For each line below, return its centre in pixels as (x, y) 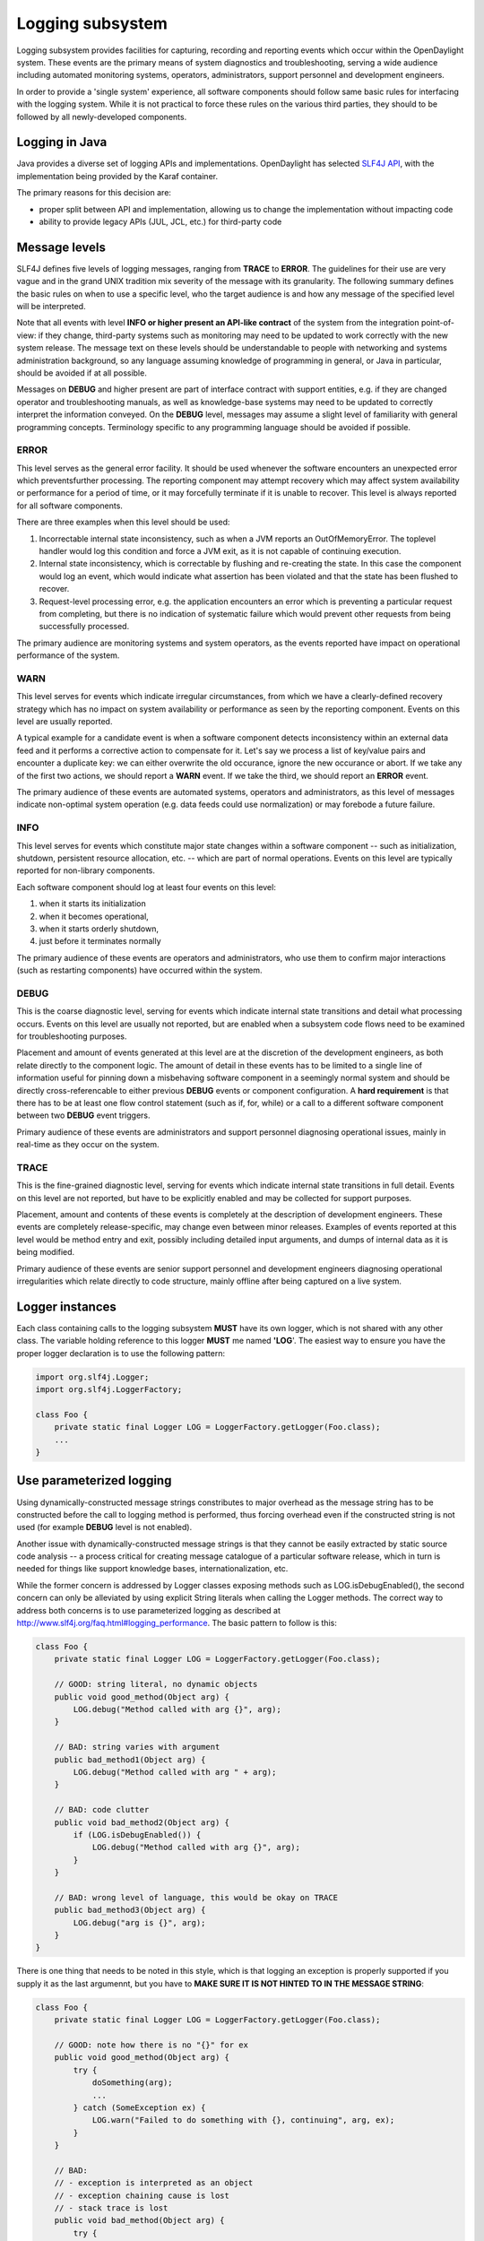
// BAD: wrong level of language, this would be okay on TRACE (196, 1897)
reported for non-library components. (86, 870)
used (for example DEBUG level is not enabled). (104, 1527)
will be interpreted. (51, 307)
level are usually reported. (65, 722)
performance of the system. (68, 655)
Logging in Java (62, 142)
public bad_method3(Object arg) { (130, 1910)
